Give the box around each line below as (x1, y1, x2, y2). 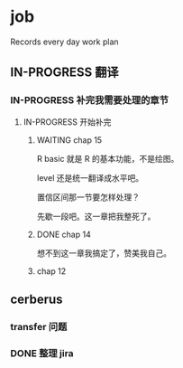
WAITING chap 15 (36, 134, 103, 146)
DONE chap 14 (36, 229, 91, 240)
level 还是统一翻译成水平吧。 (36, 172, 143, 183)
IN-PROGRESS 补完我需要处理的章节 (10, 94, 169, 107)
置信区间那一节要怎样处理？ (36, 192, 141, 203)
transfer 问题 (10, 320, 68, 333)
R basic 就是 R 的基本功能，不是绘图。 (36, 153, 179, 164)
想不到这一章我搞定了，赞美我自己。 (36, 247, 172, 259)
